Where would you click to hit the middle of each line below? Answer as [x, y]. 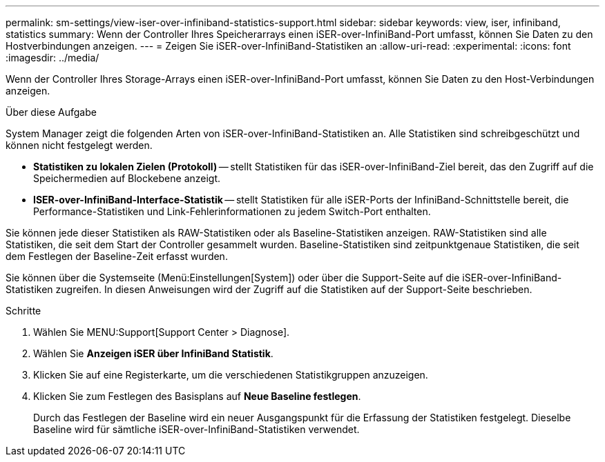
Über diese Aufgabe [51, 112]
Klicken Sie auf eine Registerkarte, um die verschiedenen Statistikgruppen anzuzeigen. [231, 375]
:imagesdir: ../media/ [52, 58]
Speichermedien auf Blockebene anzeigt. [127, 178]
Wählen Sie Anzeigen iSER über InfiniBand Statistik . [153, 353]
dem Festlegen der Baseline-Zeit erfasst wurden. [117, 256]
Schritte [23, 311]
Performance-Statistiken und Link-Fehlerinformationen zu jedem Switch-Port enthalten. [232, 211]
